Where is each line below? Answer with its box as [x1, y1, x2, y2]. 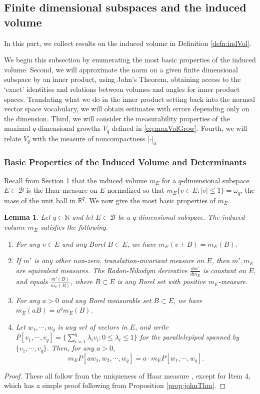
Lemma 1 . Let [4, 212, 50, 222]
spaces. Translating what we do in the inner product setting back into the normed [4, 93, 255, 104]
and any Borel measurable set [61, 295, 151, 305]
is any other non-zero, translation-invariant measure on [34, 255, 204, 266]
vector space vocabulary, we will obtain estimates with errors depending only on [4, 103, 249, 114]
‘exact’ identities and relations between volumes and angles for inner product [4, 83, 240, 94]
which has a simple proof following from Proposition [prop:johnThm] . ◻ [4, 380, 226, 391]
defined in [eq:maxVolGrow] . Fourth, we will [111, 123, 247, 133]
